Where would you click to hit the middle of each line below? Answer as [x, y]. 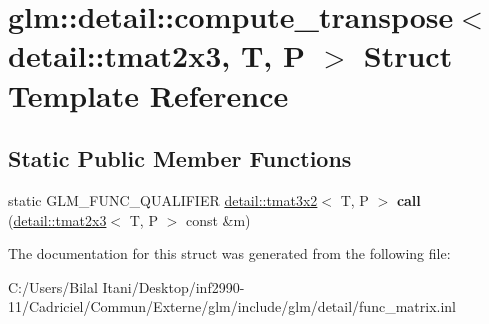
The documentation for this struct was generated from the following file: [229, 253]
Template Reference [148, 94]
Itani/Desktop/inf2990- [173, 286]
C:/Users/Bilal [53, 286]
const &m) [218, 219]
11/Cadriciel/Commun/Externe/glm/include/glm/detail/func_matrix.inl [232, 306]
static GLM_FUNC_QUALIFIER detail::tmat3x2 [163, 199]
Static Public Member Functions [180, 158]
